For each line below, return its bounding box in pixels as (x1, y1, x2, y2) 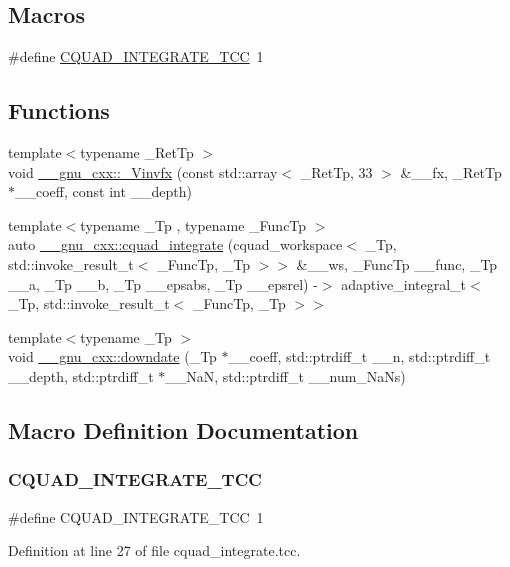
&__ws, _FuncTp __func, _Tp (296, 253, 498, 274)
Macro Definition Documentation (8, 414, 359, 445)
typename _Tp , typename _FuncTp (80, 214, 307, 235)
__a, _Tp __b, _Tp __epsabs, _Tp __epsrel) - (8, 273, 318, 294)
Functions (8, 95, 110, 126)
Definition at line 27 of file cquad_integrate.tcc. (8, 540, 301, 561)
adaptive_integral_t (341, 273, 467, 294)
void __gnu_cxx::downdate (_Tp (8, 346, 217, 367)
